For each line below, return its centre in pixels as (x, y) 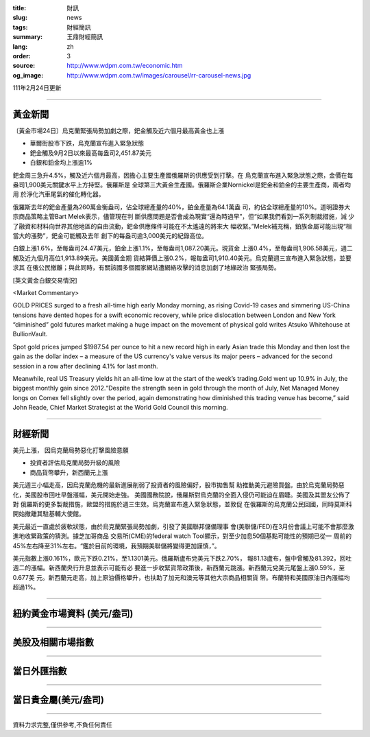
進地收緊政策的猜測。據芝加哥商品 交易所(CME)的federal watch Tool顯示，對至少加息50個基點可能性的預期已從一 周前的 (182, 536)
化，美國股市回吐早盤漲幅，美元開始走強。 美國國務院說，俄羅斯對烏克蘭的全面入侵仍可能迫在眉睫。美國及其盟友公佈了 (182, 495)
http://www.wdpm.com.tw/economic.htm (125, 66)
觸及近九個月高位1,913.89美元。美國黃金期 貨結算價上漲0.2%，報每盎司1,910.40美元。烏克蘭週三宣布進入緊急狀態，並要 (182, 258)
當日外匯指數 (40, 671)
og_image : (28, 75)
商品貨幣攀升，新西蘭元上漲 (69, 472)
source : (24, 66)
